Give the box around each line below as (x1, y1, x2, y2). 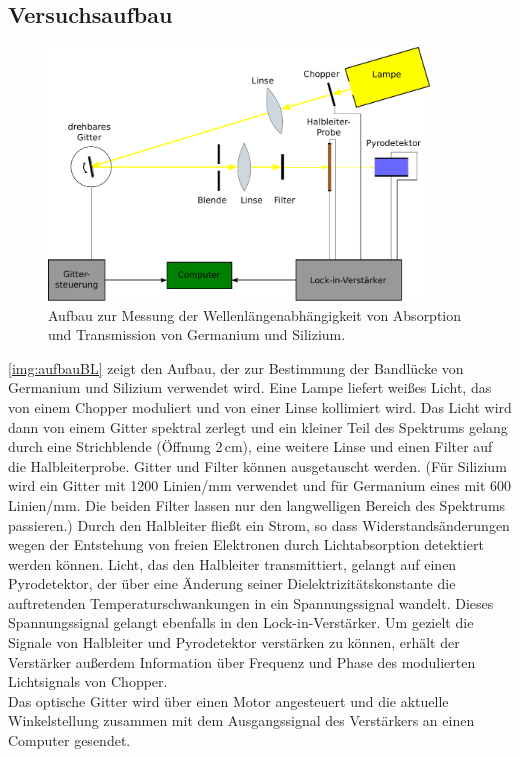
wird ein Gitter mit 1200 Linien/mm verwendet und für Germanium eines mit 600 (8, 475, 512, 496)
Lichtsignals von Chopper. (8, 671, 168, 692)
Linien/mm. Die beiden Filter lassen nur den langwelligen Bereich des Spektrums (8, 494, 506, 515)
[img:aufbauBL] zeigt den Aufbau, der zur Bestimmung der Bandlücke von (8, 357, 464, 378)
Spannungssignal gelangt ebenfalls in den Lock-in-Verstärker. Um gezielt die (8, 612, 474, 633)
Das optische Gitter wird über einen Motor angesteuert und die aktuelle (8, 690, 449, 711)
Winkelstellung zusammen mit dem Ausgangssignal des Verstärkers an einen (8, 710, 475, 731)
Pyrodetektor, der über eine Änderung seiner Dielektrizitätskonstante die (8, 573, 456, 594)
